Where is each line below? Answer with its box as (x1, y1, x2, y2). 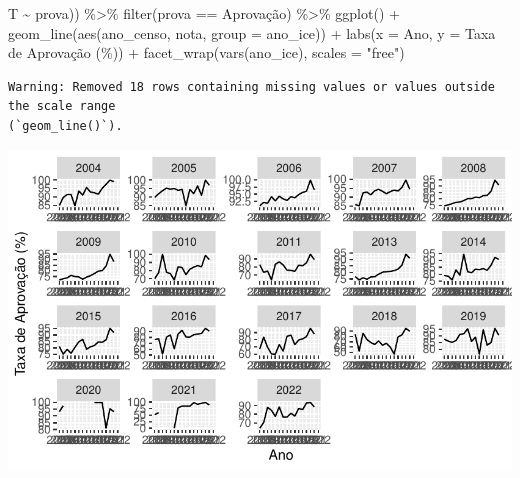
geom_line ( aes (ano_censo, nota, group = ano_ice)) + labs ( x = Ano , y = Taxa (8, 22, 496, 43)
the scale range (8, 99, 116, 114)
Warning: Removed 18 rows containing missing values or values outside (8, 79, 495, 94)
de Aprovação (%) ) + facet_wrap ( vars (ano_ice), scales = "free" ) (8, 42, 405, 63)
